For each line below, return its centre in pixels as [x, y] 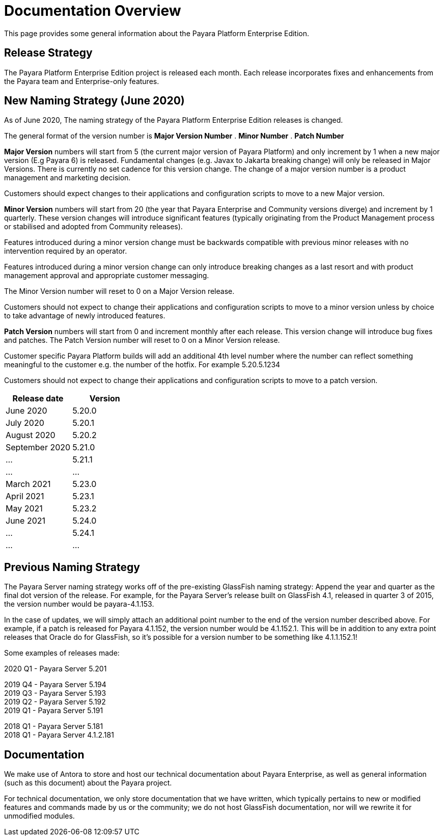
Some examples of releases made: [62, 653]
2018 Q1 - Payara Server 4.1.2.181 [59, 735]
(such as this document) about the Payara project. [88, 783]
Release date [38, 399]
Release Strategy [48, 53]
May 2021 [24, 509]
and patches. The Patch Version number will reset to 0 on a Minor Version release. [142, 340]
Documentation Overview [93, 11]
